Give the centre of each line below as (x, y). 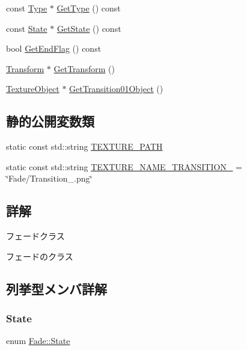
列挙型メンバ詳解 (56, 288)
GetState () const (89, 28)
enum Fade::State (38, 341)
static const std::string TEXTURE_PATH (84, 146)
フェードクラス (35, 236)
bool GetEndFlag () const (54, 48)
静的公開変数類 (50, 121)
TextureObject (33, 89)
